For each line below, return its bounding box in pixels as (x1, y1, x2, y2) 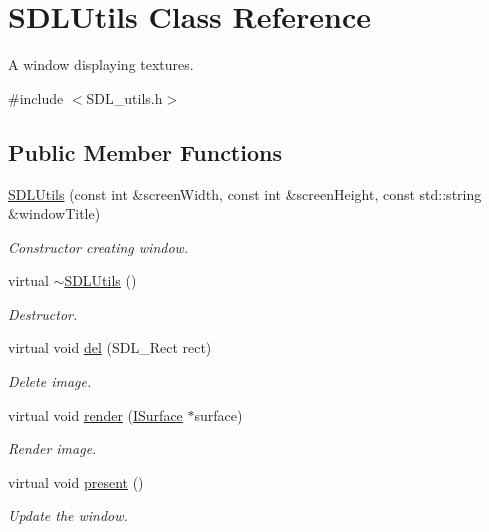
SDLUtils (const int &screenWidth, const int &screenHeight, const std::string (8, 183, 482, 204)
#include (8, 87, 64, 108)
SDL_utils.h (86, 87, 163, 108)
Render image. (8, 438, 97, 459)
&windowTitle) (8, 203, 101, 224)
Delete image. (8, 371, 92, 392)
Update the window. (8, 505, 128, 526)
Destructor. (8, 303, 78, 324)
